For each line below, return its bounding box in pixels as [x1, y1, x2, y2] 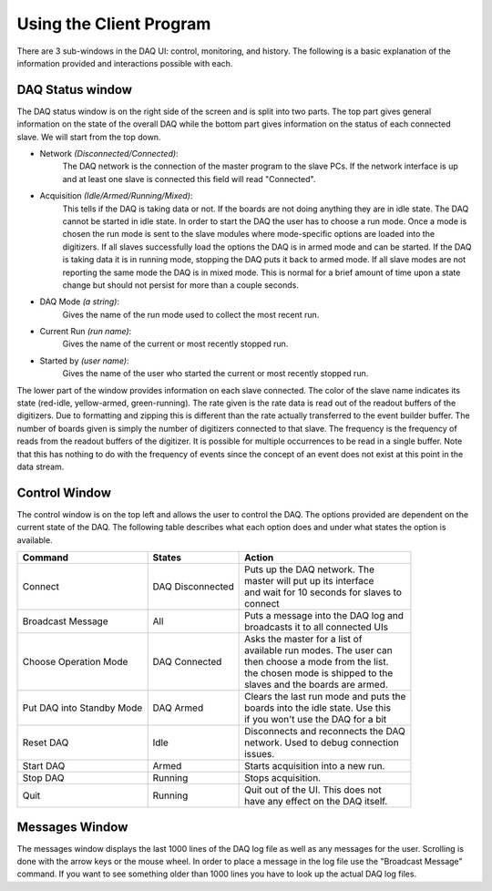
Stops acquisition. [244, 772, 322, 784]
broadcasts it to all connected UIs [244, 620, 389, 633]
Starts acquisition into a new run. [244, 760, 385, 773]
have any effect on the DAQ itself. [244, 795, 388, 808]
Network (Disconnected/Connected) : [39, 148, 179, 159]
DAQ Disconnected [152, 580, 234, 593]
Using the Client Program [16, 14, 211, 34]
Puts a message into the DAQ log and [244, 609, 405, 622]
